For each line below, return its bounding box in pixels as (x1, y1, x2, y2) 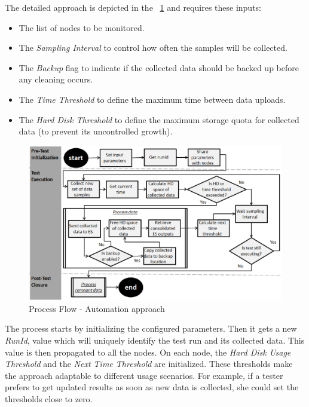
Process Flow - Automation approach (29, 302, 165, 314)
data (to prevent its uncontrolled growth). (19, 125, 173, 137)
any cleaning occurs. (19, 73, 93, 85)
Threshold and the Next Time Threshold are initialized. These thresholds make (5, 357, 293, 370)
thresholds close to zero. (5, 392, 93, 405)
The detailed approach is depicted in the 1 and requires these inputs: (5, 1, 261, 13)
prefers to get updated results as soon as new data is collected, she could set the (5, 381, 299, 393)
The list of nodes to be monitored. (19, 21, 145, 33)
